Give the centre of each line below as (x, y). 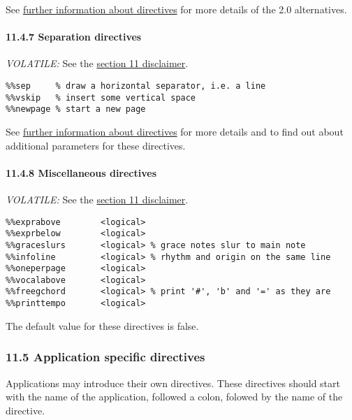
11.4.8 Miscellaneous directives (81, 172)
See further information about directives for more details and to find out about (175, 131)
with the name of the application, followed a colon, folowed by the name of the (174, 397)
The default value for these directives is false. (102, 325)
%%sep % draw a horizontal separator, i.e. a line (136, 86)
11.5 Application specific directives (105, 357)
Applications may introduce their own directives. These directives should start (173, 383)
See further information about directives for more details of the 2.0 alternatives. (176, 9)
